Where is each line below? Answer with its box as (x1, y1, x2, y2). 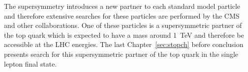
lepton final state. (4, 58, 57, 69)
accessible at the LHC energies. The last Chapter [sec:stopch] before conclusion (4, 39, 244, 49)
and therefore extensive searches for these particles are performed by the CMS (4, 10, 240, 21)
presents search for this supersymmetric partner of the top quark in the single (4, 48, 239, 59)
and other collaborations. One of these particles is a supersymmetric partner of (4, 20, 242, 30)
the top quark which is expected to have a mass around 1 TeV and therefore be (4, 29, 244, 40)
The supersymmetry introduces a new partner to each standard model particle (4, 1, 241, 11)
